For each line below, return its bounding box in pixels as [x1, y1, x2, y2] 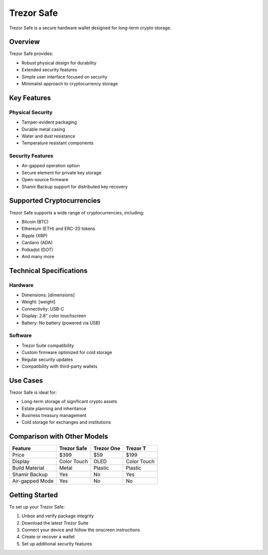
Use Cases [9, 376, 43, 385]
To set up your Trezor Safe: [9, 504, 65, 510]
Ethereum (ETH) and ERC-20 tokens [21, 226, 95, 232]
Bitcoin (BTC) [21, 218, 49, 224]
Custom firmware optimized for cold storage [21, 349, 113, 355]
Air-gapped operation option [21, 163, 80, 169]
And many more [21, 253, 55, 259]
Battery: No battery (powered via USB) [21, 320, 101, 326]
